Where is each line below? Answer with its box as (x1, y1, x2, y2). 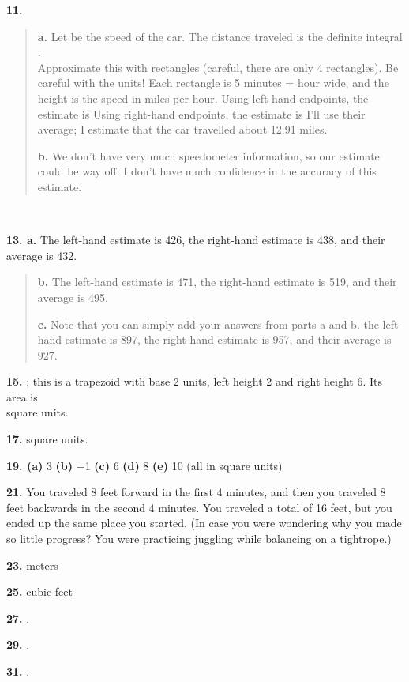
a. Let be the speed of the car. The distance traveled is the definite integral (37, 28, 403, 44)
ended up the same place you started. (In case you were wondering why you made (6, 514, 402, 531)
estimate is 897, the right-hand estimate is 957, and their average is (65, 331, 392, 348)
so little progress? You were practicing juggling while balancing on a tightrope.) (6, 530, 392, 547)
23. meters (6, 556, 58, 573)
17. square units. (6, 431, 88, 447)
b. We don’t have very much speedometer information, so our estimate (37, 147, 380, 164)
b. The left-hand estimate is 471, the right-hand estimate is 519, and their (37, 273, 397, 290)
